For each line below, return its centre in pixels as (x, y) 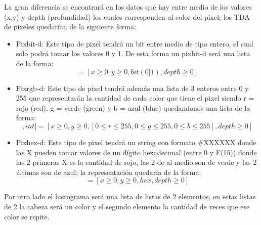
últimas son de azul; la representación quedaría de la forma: (108, 172)
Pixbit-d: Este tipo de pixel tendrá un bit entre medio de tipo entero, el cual (135, 43)
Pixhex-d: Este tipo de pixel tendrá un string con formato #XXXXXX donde (136, 142)
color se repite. (27, 216)
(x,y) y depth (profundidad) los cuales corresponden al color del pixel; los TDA (127, 16)
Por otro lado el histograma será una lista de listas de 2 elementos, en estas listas (130, 196)
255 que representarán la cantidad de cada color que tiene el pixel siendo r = (135, 98)
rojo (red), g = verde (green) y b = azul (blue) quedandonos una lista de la (133, 107)
